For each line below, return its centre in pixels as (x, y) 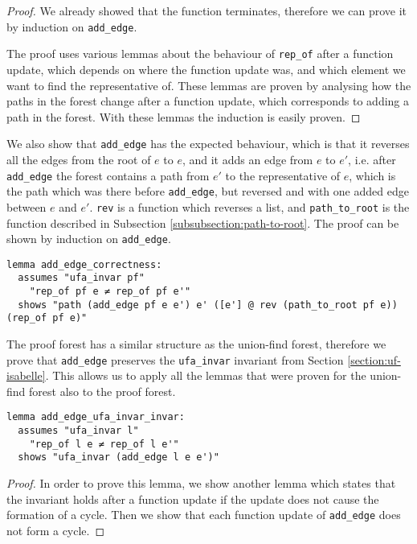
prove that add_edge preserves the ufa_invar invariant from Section (175, 359)
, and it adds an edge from (247, 159)
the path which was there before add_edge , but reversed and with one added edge (208, 191)
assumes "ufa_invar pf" (81, 278)
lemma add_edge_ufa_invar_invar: (96, 417)
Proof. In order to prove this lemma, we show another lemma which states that (201, 483)
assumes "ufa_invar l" (78, 431)
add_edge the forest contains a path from (108, 175)
